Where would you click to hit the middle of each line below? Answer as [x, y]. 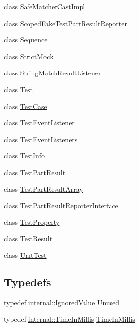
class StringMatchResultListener [53, 73]
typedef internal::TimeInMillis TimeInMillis [69, 319]
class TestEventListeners [41, 139]
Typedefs [28, 281]
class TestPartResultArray [43, 189]
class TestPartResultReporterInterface [61, 205]
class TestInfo [25, 156]
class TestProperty [32, 222]
